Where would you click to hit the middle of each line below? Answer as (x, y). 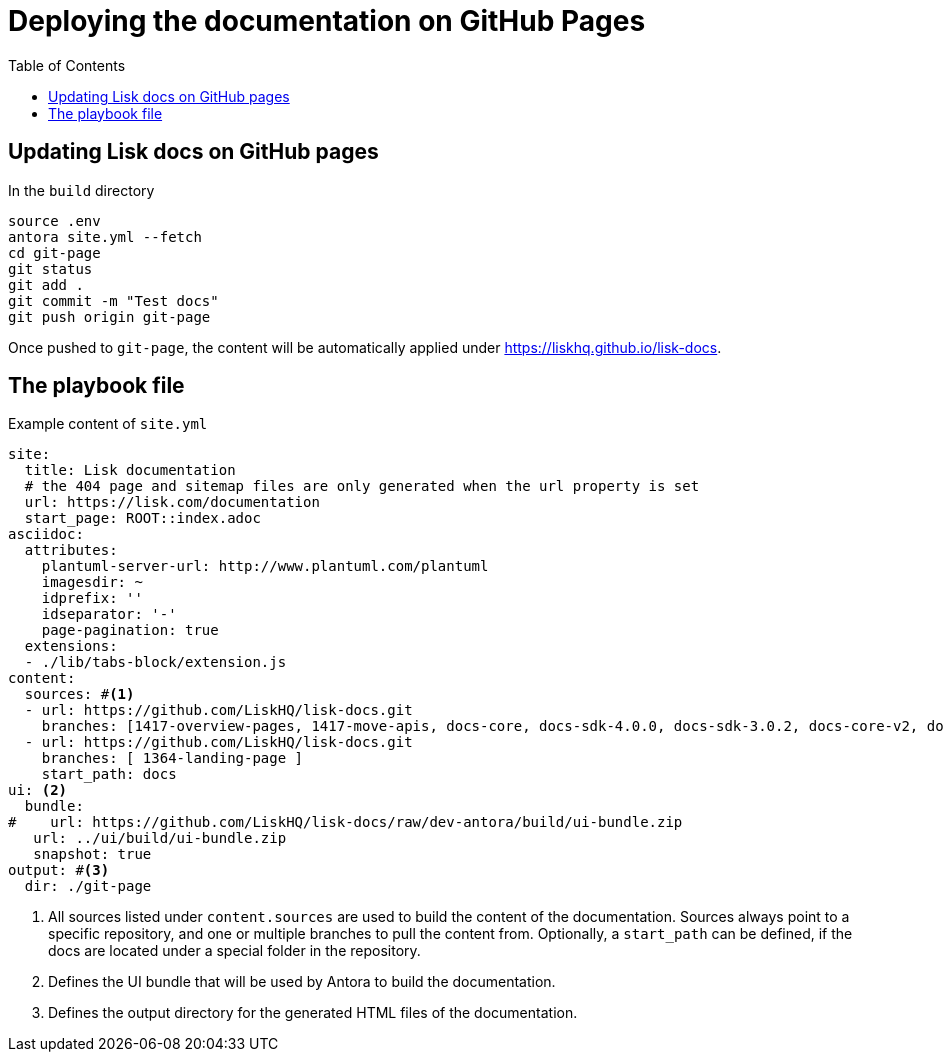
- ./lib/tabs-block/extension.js (155, 662)
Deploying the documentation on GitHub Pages (327, 21)
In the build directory (81, 190)
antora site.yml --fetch (105, 236)
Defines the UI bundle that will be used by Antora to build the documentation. (302, 982)
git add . (46, 284)
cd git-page (54, 252)
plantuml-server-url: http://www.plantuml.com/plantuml (265, 566)
